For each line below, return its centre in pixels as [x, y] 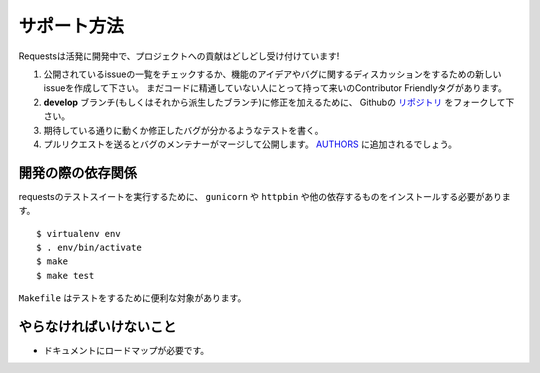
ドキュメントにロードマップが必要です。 [126, 351]
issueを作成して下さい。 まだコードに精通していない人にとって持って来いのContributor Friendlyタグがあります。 [275, 88]
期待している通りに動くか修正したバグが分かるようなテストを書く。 [183, 130]
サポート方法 [71, 26]
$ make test [65, 275]
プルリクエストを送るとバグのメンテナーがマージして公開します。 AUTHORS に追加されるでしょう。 [250, 144]
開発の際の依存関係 [77, 172]
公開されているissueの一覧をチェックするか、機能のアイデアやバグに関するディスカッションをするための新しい [272, 74]
